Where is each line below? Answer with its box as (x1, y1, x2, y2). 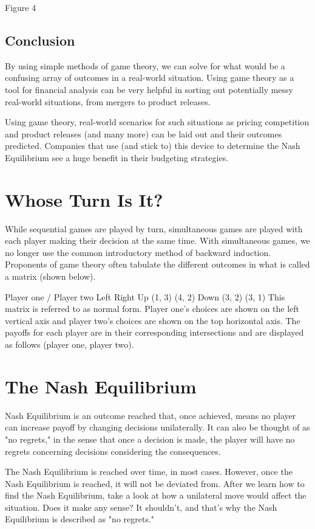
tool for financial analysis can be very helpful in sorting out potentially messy (5, 83, 293, 95)
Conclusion (5, 30, 75, 49)
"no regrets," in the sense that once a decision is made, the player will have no (5, 432, 295, 445)
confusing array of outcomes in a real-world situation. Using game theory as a (5, 71, 294, 84)
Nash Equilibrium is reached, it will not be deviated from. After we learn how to (5, 477, 305, 489)
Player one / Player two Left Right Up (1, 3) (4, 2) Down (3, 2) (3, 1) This (5, 290, 285, 303)
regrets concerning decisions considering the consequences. (5, 444, 221, 457)
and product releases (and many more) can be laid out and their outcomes (5, 127, 282, 140)
